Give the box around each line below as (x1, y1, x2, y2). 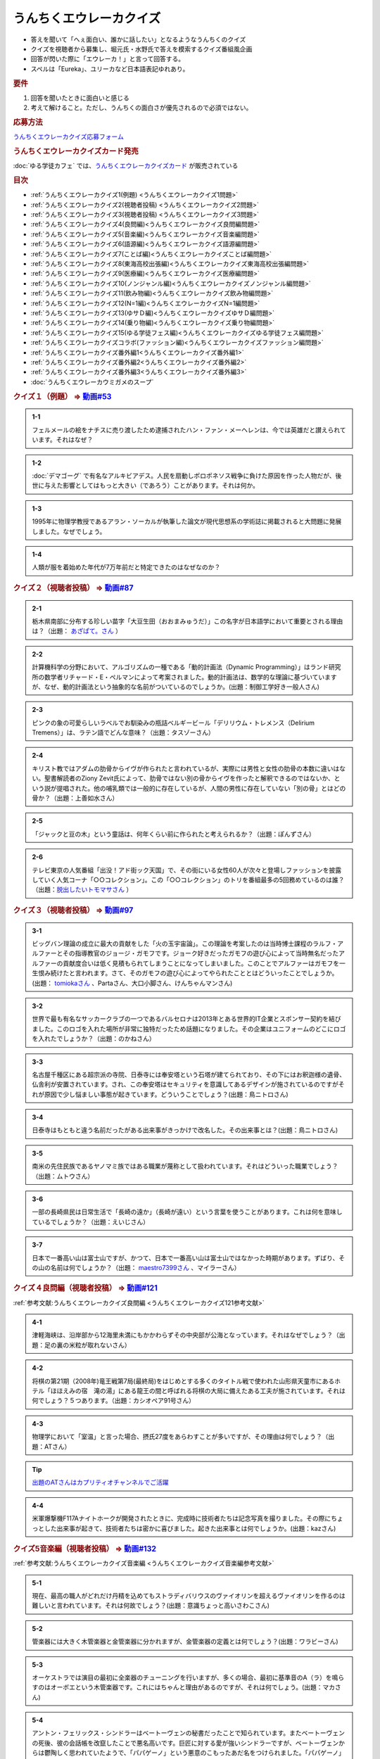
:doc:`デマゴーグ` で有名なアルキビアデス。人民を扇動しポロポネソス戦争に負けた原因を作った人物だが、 (32, 471, 336, 480)
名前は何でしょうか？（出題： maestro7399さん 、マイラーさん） (50, 1264, 241, 1271)
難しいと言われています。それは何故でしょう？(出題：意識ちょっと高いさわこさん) (32, 1601, 270, 1610)
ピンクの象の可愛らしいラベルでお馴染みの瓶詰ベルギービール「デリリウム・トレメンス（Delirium (32, 718, 315, 727)
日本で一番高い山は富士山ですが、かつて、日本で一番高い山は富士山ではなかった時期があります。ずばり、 (32, 1253, 339, 1262)
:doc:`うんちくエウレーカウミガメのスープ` (30, 377, 154, 386)
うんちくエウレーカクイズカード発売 (13, 146, 139, 156)
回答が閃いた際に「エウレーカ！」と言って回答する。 (30, 55, 185, 63)
